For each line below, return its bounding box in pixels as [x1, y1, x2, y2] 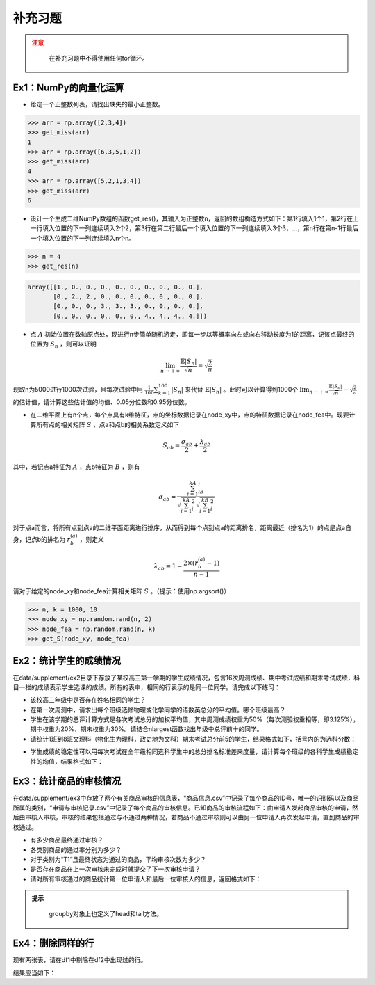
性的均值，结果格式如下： [30, 757, 103, 765]
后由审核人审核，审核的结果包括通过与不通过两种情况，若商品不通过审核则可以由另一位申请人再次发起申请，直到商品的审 [12, 813, 360, 822]
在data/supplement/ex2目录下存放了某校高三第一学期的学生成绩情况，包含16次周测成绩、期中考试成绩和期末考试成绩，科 [12, 673, 360, 682]
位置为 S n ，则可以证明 [30, 339, 97, 350]
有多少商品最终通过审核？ [30, 835, 103, 844]
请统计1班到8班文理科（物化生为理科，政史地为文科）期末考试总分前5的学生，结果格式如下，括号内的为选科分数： [30, 735, 357, 743]
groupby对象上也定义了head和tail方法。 [49, 910, 163, 918]
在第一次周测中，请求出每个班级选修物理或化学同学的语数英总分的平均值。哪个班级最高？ [30, 705, 286, 714]
